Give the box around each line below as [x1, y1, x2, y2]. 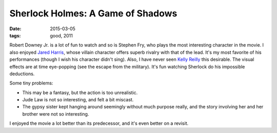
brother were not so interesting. [22, 110, 89, 117]
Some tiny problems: [9, 80, 53, 86]
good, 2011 [50, 32, 73, 38]
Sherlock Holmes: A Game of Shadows [9, 8, 177, 19]
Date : [9, 26, 22, 32]
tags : [9, 32, 21, 38]
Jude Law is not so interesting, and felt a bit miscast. [22, 97, 134, 103]
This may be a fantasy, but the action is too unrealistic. [22, 90, 138, 96]
